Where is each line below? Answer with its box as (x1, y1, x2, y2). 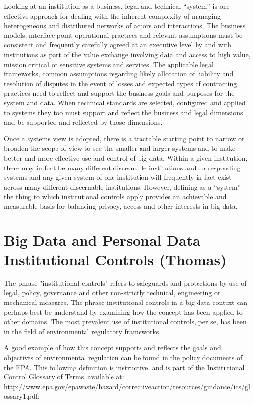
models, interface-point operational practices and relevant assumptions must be (4, 30, 243, 40)
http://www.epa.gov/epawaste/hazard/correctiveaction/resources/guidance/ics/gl (4, 381, 250, 391)
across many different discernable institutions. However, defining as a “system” (4, 181, 241, 192)
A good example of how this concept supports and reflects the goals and (4, 342, 221, 353)
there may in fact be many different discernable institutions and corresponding (4, 162, 241, 172)
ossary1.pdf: (4, 391, 40, 401)
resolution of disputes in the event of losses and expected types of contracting (4, 78, 237, 88)
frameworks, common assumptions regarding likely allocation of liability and (4, 68, 234, 79)
